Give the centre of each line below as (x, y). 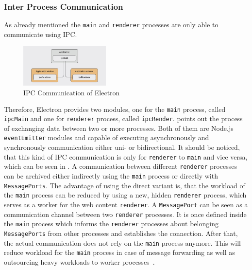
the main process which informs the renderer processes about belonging (111, 224)
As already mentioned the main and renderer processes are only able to (111, 25)
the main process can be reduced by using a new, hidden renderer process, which (125, 195)
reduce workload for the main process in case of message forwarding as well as (119, 252)
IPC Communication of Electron (72, 92)
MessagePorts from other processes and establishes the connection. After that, (121, 233)
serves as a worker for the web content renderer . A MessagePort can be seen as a (126, 205)
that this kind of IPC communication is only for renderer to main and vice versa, (126, 156)
